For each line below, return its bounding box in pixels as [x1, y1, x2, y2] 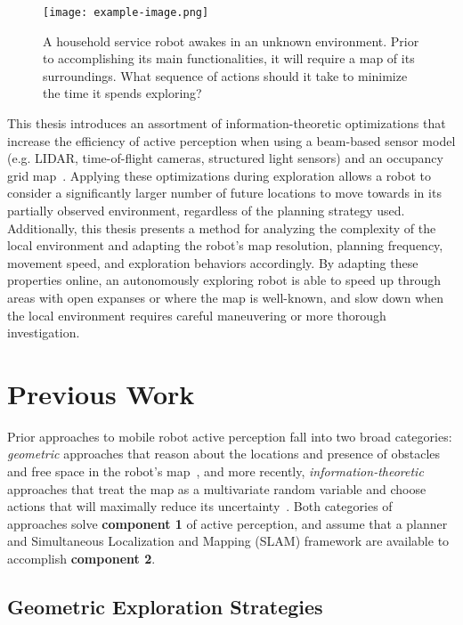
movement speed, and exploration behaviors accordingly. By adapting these [7, 253, 418, 272]
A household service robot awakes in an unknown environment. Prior [43, 31, 419, 50]
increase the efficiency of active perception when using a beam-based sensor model [7, 131, 456, 150]
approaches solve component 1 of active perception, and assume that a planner [7, 514, 448, 532]
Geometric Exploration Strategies [7, 593, 323, 621]
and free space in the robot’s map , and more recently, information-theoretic [7, 462, 424, 481]
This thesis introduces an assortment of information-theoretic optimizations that [7, 114, 446, 133]
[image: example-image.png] [43, 6, 209, 19]
